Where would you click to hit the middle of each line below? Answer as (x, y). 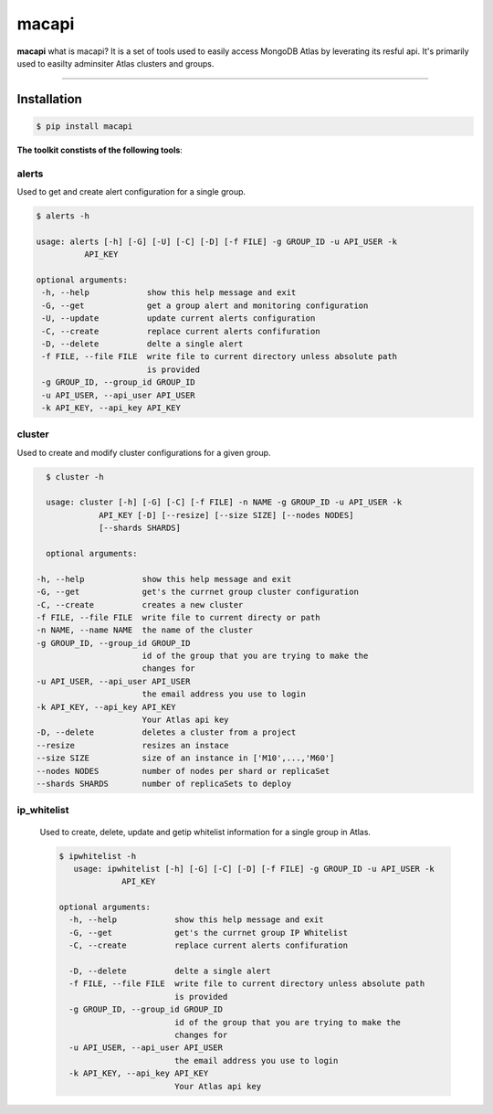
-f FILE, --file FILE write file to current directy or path (178, 617)
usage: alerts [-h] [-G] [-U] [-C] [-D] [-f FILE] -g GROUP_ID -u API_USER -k (216, 241)
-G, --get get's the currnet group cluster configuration (198, 592)
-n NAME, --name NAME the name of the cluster (144, 630)
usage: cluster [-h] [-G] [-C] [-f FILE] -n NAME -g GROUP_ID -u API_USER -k (224, 502)
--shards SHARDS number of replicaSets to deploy (164, 784)
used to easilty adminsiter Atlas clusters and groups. (115, 63)
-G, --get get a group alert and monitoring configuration (205, 305)
